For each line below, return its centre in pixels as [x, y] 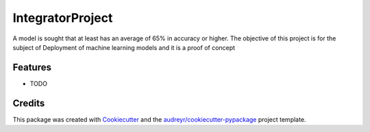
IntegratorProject [63, 18]
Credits [29, 103]
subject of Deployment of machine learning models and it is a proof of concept [124, 47]
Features [32, 67]
